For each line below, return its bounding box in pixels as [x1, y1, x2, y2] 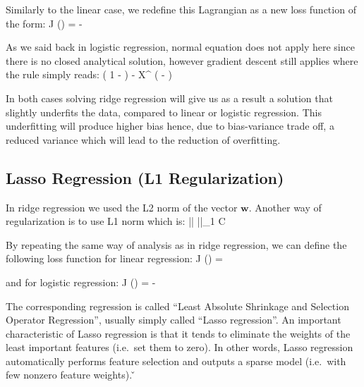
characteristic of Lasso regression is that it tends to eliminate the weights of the [6, 326, 351, 340]
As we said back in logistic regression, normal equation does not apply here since [6, 39, 355, 54]
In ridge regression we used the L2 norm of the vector [6, 199, 238, 214]
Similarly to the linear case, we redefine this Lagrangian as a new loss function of [6, 2, 356, 16]
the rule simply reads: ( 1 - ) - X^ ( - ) [6, 67, 172, 82]
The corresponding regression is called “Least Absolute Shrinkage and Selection [6, 298, 349, 313]
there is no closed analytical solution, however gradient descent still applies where [6, 53, 358, 68]
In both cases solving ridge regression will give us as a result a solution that [6, 90, 333, 105]
